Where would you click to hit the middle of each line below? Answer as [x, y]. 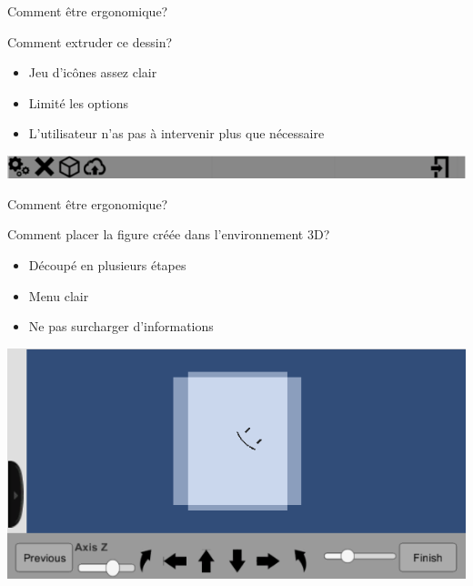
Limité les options [79, 102]
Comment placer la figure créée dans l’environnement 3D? [169, 234]
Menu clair [59, 295]
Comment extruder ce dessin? [90, 41]
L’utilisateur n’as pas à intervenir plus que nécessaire [176, 133]
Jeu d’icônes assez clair [93, 72]
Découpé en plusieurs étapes [107, 264]
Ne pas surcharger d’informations [121, 326]
